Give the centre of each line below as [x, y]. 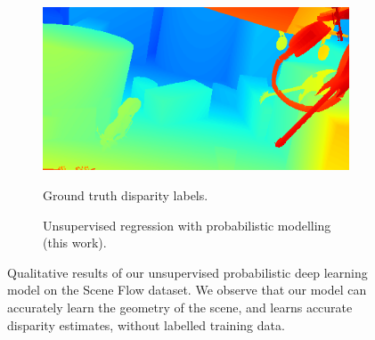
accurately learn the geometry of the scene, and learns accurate [180, 308]
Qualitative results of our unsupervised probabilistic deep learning [187, 272]
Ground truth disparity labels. [126, 195]
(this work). [75, 243]
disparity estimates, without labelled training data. [146, 324]
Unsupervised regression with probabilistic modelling [187, 225]
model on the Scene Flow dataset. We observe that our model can [187, 290]
